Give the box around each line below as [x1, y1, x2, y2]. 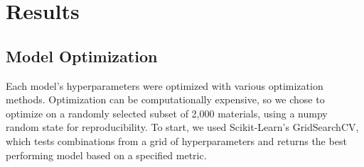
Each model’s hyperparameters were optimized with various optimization [6, 78, 323, 93]
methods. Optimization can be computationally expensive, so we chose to [6, 92, 325, 107]
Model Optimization [6, 45, 158, 67]
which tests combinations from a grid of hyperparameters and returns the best [6, 133, 347, 148]
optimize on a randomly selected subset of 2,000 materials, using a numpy [6, 105, 328, 120]
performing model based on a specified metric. [6, 147, 207, 162]
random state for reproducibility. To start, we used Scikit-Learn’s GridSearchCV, [6, 120, 359, 134]
